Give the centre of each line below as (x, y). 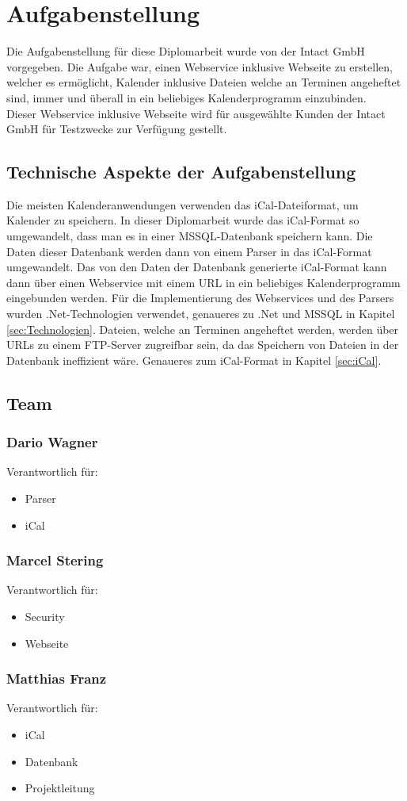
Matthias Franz (57, 678)
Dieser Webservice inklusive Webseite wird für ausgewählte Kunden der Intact (196, 113)
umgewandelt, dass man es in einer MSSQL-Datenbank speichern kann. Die (190, 236)
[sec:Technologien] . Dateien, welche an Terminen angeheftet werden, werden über (203, 329)
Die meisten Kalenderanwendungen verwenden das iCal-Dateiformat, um (183, 204)
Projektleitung (60, 788)
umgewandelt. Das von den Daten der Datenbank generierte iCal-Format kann (197, 267)
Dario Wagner (52, 442)
